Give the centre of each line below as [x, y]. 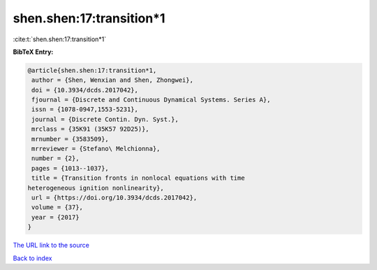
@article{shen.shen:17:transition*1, [92, 70]
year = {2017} [56, 217]
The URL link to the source [51, 246]
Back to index [32, 258]
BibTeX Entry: [33, 52]
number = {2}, [56, 158]
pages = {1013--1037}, [71, 168]
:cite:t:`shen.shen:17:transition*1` [60, 39]
